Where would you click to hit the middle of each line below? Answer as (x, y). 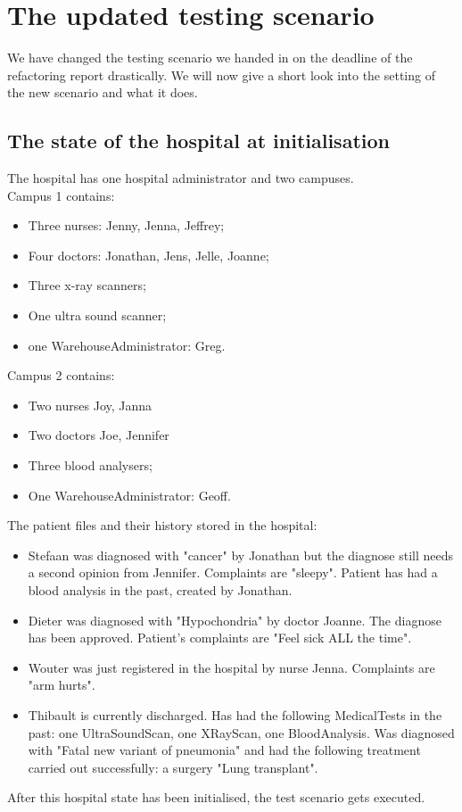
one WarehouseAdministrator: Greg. (127, 345)
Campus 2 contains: (61, 375)
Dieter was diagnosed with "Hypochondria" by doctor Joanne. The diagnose (235, 620)
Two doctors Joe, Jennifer (99, 435)
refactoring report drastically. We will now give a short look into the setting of (221, 75)
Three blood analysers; (90, 465)
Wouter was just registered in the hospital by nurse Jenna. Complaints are (231, 667)
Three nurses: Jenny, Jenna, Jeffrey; (126, 225)
